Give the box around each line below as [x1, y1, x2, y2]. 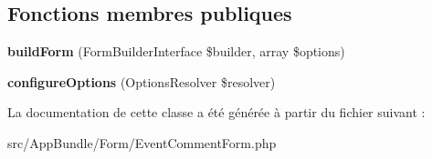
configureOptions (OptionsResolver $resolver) [7, 72, 276, 91]
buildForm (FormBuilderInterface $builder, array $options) [7, 42, 345, 61]
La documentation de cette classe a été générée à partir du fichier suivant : [7, 103, 426, 122]
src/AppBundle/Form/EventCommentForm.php [7, 133, 277, 152]
